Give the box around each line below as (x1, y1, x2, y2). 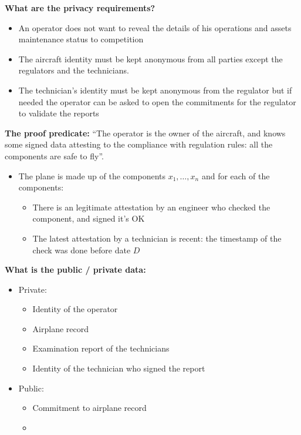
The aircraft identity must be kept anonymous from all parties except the (18, 52, 283, 65)
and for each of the (201, 169, 270, 182)
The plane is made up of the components (18, 169, 165, 182)
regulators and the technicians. (18, 64, 129, 76)
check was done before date (32, 243, 131, 256)
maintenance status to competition (18, 33, 144, 45)
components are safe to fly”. (5, 149, 104, 162)
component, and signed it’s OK (32, 212, 145, 225)
